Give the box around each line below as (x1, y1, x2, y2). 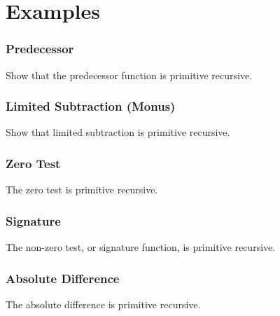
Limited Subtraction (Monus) (6, 97, 176, 115)
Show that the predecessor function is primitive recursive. (6, 67, 253, 82)
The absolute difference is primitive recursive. (6, 296, 201, 311)
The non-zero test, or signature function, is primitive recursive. (6, 240, 276, 254)
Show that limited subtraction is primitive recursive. (6, 125, 230, 139)
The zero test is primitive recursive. (6, 182, 158, 197)
